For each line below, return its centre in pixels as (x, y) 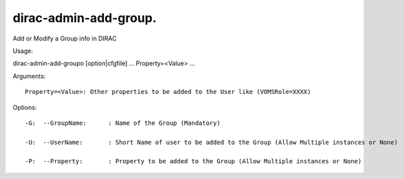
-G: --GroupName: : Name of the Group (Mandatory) (123, 123)
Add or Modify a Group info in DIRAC (65, 38)
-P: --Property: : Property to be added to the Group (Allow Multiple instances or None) (193, 162)
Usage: (23, 51)
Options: (25, 107)
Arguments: (29, 76)
